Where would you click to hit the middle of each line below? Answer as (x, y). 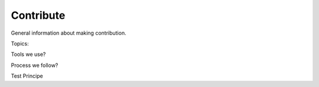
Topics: (20, 43)
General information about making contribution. (69, 33)
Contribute (38, 15)
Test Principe (27, 76)
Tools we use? (28, 54)
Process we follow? (35, 65)
